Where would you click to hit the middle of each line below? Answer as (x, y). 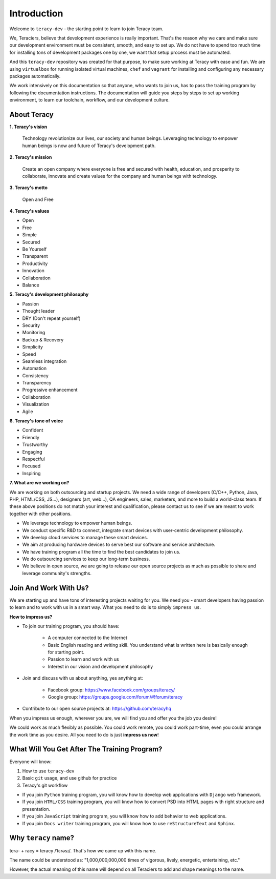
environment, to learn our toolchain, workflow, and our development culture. (89, 100)
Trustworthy (35, 445)
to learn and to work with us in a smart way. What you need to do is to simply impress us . (105, 607)
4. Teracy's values (29, 211)
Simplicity (33, 347)
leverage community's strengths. (57, 573)
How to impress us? (31, 617)
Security (31, 325)
